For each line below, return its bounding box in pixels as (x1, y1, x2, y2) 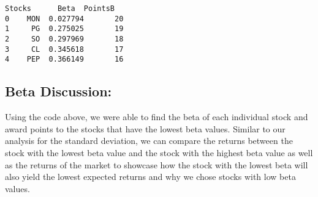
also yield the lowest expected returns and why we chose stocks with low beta (5, 170, 296, 183)
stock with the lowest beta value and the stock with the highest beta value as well (5, 146, 313, 159)
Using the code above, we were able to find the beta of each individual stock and (5, 110, 308, 123)
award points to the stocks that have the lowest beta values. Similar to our (5, 122, 286, 135)
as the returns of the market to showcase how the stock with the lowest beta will (5, 158, 308, 171)
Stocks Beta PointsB (5, 4, 115, 13)
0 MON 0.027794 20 (5, 14, 124, 23)
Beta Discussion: (5, 82, 112, 101)
